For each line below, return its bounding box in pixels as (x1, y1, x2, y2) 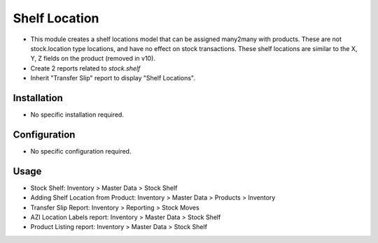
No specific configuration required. (30, 147, 132, 155)
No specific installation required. (30, 110, 124, 119)
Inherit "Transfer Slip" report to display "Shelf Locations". (30, 74, 195, 82)
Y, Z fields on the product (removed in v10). (30, 54, 155, 63)
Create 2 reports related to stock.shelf (30, 64, 141, 73)
